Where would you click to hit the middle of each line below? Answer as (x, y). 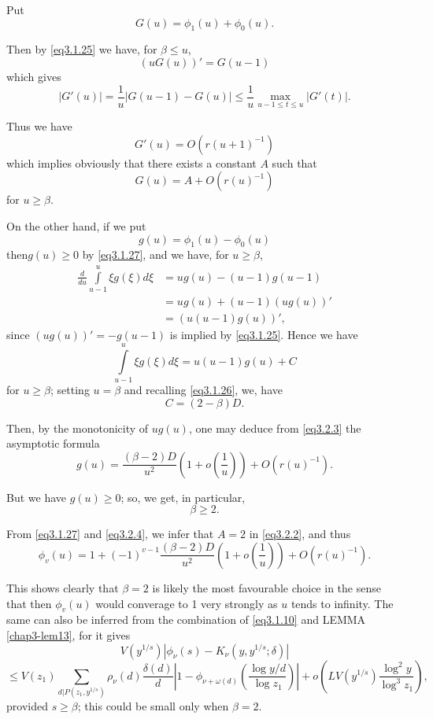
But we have (37, 497)
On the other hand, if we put (76, 226)
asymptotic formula (53, 443)
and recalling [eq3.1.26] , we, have (203, 389)
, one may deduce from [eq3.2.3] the (275, 428)
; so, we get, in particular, (183, 497)
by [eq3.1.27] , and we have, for (155, 254)
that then (29, 603)
